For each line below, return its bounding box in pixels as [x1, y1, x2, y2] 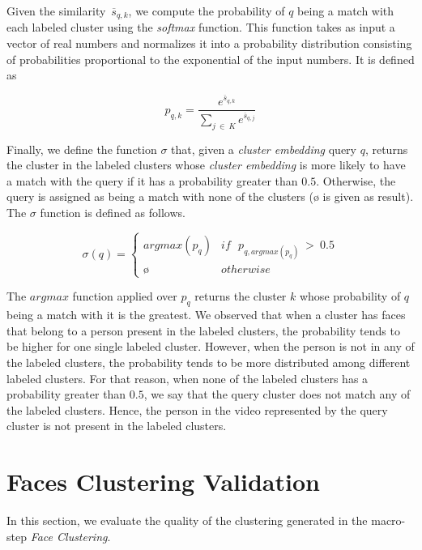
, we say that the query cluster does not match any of [143, 386, 411, 403]
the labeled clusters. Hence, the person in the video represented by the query [6, 401, 388, 418]
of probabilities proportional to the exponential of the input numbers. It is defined [6, 50, 415, 67]
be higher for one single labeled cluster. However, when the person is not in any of [6, 338, 415, 355]
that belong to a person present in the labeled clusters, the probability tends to [6, 322, 400, 339]
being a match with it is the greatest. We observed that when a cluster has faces [6, 306, 406, 323]
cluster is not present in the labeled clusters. [6, 417, 227, 434]
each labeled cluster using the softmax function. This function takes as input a [6, 19, 395, 36]
